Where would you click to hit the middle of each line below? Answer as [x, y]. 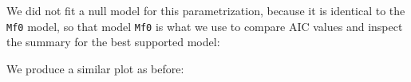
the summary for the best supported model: [113, 42]
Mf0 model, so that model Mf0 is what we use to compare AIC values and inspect [205, 26]
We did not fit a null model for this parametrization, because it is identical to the [206, 10]
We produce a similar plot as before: [95, 68]
